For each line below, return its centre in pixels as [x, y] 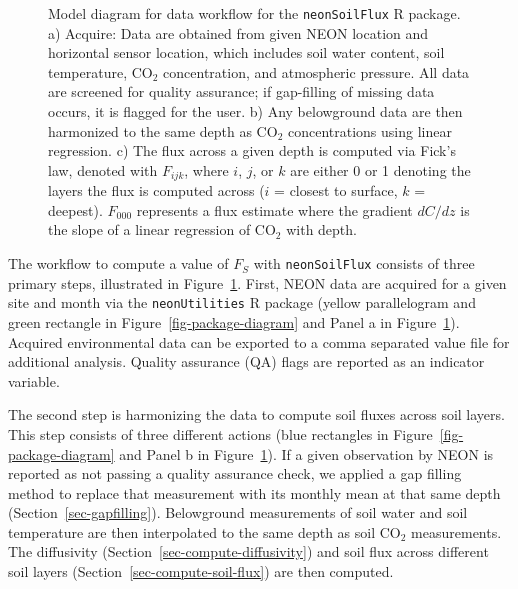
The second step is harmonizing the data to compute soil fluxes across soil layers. [256, 414]
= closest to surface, [336, 190]
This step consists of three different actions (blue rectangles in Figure [220, 433]
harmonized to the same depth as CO [163, 130]
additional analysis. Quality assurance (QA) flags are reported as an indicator [246, 361]
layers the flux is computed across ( [156, 190]
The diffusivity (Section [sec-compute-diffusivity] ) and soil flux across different [248, 551]
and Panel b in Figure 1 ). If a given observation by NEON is [306, 453]
